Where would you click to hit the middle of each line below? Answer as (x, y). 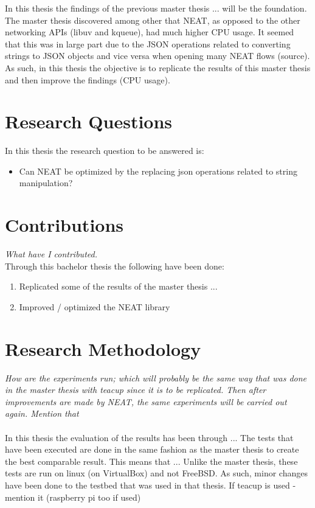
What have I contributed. (51, 254)
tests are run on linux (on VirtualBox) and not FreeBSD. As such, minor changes (156, 473)
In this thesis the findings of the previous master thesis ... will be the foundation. (156, 8)
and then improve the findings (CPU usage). (88, 79)
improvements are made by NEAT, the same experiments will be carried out (146, 401)
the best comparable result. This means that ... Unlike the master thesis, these (151, 461)
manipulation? (46, 183)
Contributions (64, 225)
